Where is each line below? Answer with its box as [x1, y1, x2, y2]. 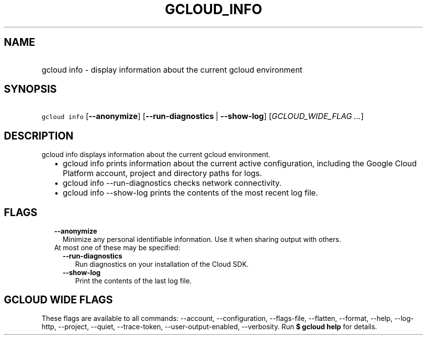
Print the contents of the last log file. [75, 277, 192, 285]
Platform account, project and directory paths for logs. [62, 168, 262, 179]
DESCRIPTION [4, 129, 74, 142]
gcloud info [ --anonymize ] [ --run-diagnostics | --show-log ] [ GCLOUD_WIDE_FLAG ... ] [41, 111, 364, 121]
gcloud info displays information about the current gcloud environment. [41, 150, 271, 159]
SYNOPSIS [4, 83, 57, 96]
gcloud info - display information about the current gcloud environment [41, 64, 303, 75]
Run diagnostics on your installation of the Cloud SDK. [75, 260, 249, 269]
